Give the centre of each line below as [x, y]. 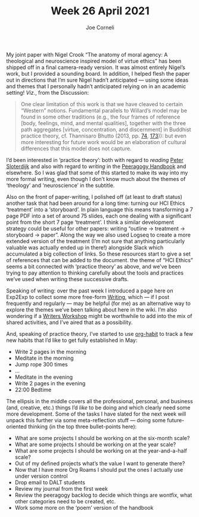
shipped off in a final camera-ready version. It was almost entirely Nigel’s [96, 67]
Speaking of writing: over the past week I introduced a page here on [90, 291]
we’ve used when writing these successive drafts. [68, 279]
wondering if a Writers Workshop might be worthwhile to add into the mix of [99, 316]
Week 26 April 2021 [100, 11]
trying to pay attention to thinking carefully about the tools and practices [95, 273]
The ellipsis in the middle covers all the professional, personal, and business [100, 401]
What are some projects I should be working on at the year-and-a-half [101, 450]
